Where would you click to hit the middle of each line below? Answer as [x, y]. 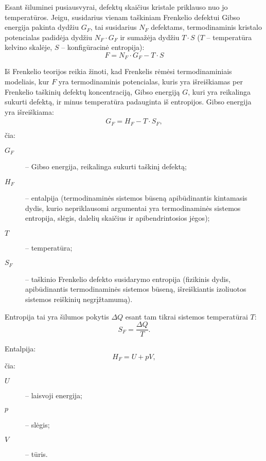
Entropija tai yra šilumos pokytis [57, 316]
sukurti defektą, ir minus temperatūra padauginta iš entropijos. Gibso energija [128, 102]
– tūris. [37, 454]
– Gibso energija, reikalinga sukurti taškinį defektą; [106, 166]
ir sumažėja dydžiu [150, 37]
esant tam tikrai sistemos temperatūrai [187, 316]
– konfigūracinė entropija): [103, 47]
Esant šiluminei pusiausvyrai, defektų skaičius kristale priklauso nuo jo [116, 7]
